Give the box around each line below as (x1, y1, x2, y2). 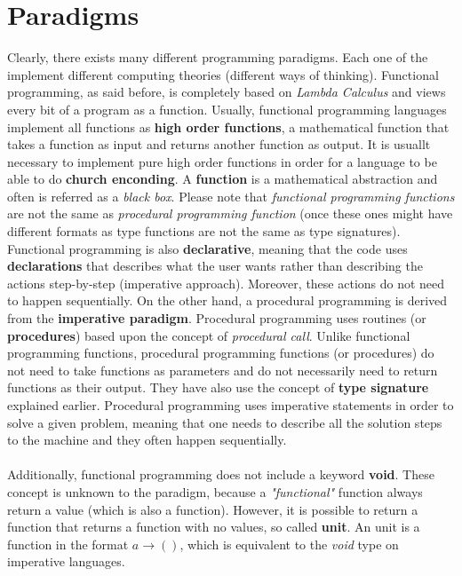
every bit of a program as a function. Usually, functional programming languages (7, 99, 447, 118)
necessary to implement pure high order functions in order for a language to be (7, 152, 437, 170)
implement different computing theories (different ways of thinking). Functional (7, 65, 439, 83)
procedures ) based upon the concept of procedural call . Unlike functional (7, 326, 410, 344)
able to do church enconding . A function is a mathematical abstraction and (7, 170, 438, 188)
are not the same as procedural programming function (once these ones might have (7, 204, 453, 223)
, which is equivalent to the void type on (179, 534, 399, 553)
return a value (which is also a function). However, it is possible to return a (7, 500, 418, 518)
